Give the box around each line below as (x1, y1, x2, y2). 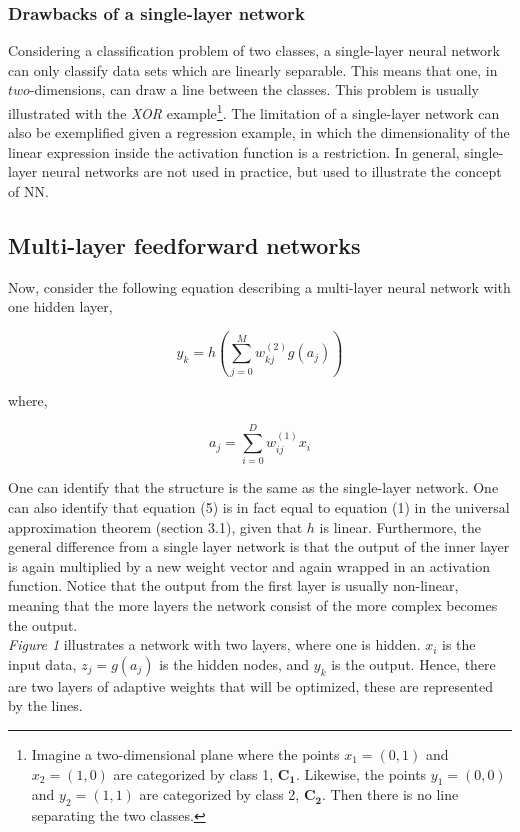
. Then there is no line (321, 784, 459, 805)
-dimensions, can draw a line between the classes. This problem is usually (29, 79, 479, 100)
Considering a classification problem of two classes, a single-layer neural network (8, 40, 500, 61)
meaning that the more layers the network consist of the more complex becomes (8, 595, 498, 616)
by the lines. (8, 695, 83, 716)
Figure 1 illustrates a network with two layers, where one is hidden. (8, 634, 421, 655)
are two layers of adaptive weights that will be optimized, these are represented (8, 675, 494, 696)
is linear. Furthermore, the (319, 516, 482, 537)
